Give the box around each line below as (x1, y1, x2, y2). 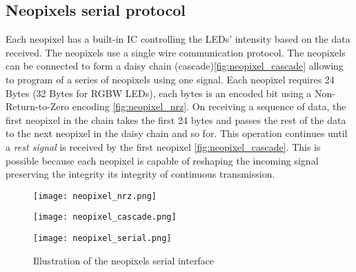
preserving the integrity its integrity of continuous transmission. (6, 167, 275, 181)
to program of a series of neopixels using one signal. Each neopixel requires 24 (6, 72, 335, 86)
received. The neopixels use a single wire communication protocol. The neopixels (6, 45, 346, 59)
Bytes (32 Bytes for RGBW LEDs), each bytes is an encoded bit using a (6, 85, 312, 100)
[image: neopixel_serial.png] (33, 233, 172, 244)
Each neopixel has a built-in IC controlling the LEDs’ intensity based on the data (6, 32, 350, 46)
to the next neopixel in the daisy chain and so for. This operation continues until (6, 126, 348, 140)
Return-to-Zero (6, 99, 70, 114)
